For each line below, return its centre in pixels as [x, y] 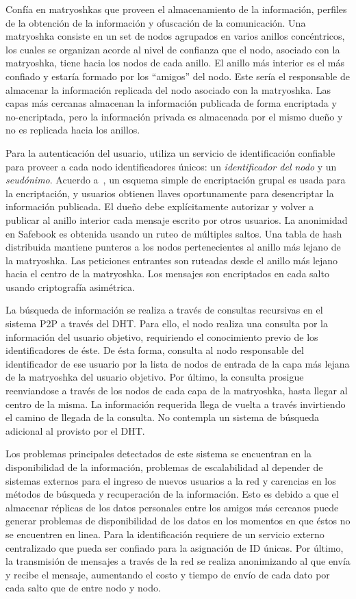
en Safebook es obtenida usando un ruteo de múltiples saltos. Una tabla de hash [174, 233]
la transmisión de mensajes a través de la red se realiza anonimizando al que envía [178, 561]
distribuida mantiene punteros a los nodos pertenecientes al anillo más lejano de [173, 247]
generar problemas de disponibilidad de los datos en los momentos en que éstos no [178, 521]
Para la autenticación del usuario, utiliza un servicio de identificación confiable [170, 152]
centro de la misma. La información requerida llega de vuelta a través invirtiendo [176, 404]
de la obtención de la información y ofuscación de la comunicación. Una [156, 22]
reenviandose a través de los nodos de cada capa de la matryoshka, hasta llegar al [177, 391]
